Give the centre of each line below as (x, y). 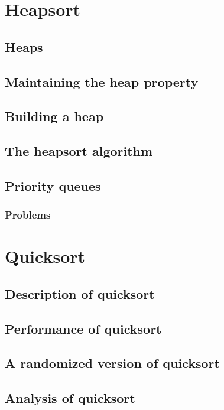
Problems (28, 215)
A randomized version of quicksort (112, 363)
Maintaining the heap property (102, 81)
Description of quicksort (80, 293)
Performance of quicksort (83, 328)
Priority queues (53, 185)
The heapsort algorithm (79, 151)
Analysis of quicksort (70, 398)
